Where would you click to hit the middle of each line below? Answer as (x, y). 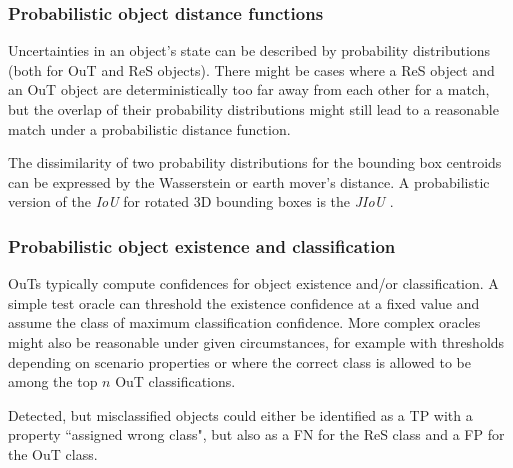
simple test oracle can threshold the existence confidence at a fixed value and (244, 302)
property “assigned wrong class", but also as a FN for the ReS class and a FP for (256, 434)
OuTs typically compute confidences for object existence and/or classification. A (253, 283)
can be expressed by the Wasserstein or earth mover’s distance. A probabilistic (249, 181)
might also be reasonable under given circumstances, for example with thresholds (256, 341)
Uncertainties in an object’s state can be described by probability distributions (249, 50)
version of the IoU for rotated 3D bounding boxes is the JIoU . (201, 201)
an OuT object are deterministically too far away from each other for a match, (249, 89)
